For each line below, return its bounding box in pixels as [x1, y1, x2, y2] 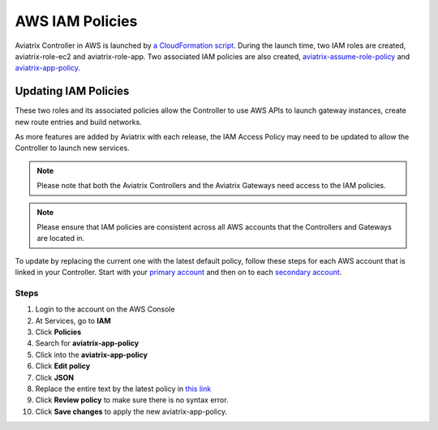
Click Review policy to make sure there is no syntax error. [35, 395, 229, 405]
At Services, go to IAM [35, 316, 111, 325]
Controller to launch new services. [15, 143, 130, 153]
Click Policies [35, 327, 81, 337]
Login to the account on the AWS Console [35, 304, 175, 314]
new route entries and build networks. [15, 117, 142, 127]
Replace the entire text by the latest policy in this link [35, 384, 212, 393]
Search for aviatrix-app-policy [35, 338, 140, 348]
